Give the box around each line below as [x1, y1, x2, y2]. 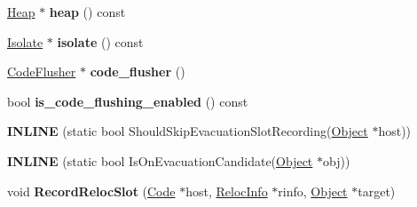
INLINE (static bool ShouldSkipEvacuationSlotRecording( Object [7, 122, 368, 140]
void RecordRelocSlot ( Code [7, 181, 176, 200]
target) [358, 181, 396, 200]
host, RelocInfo [185, 181, 268, 200]
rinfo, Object [278, 181, 348, 200]
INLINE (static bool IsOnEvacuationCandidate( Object [7, 151, 313, 170]
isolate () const [57, 32, 144, 51]
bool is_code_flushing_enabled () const [7, 92, 248, 110]
